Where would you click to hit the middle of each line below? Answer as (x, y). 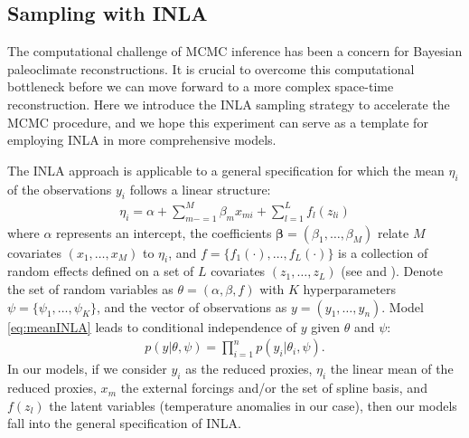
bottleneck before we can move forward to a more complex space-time (201, 86)
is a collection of (383, 252)
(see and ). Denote (392, 271)
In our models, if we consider (87, 369)
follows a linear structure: (200, 189)
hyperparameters (350, 289)
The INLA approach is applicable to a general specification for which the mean (226, 170)
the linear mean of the (392, 369)
